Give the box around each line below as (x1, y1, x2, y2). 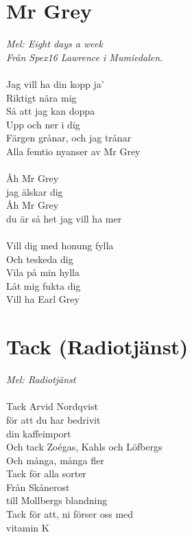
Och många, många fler (6, 453, 104, 467)
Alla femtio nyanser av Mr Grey (6, 144, 141, 158)
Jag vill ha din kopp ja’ (6, 76, 104, 91)
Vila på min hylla (6, 265, 80, 279)
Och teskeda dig (6, 251, 73, 266)
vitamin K (6, 520, 49, 534)
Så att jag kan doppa (6, 104, 95, 118)
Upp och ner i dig (6, 117, 80, 131)
